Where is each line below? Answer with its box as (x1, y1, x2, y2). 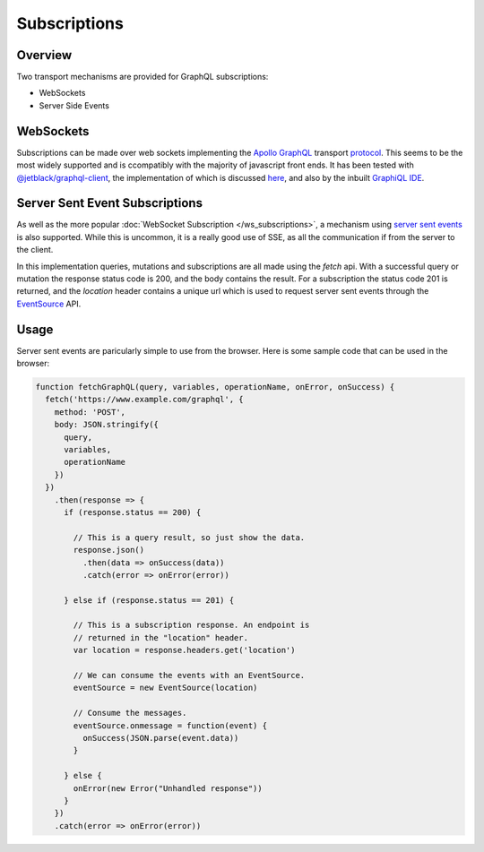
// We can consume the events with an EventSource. (73, 670, 306, 681)
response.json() (73, 545, 145, 555)
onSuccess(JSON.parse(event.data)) (82, 733, 239, 743)
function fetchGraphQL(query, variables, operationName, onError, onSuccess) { (35, 382, 395, 392)
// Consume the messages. (73, 708, 187, 719)
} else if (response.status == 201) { (64, 595, 235, 605)
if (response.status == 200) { (64, 507, 202, 517)
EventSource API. (16, 298, 82, 309)
